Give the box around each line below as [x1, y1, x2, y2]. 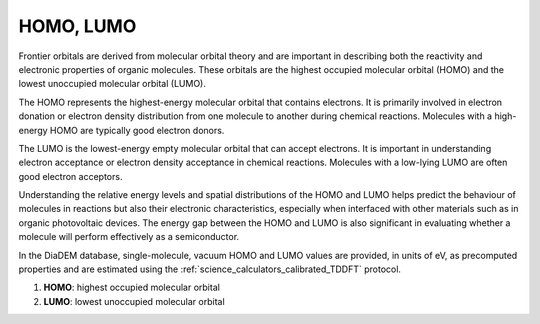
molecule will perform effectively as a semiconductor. [18, 231, 240, 243]
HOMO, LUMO [18, 15, 137, 37]
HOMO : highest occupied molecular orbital [43, 281, 220, 294]
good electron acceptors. [18, 170, 123, 182]
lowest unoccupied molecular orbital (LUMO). [18, 78, 207, 90]
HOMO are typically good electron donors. [50, 124, 225, 136]
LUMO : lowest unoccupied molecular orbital [43, 295, 225, 307]
